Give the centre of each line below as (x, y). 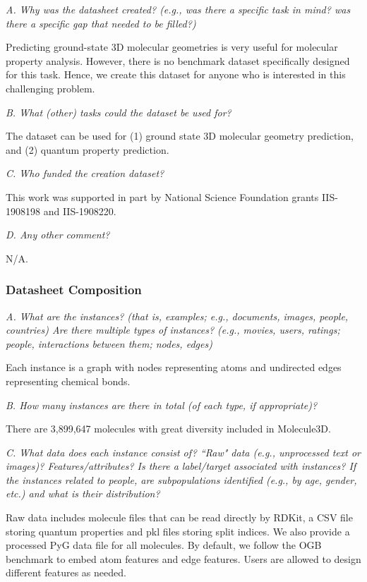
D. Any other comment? (58, 235)
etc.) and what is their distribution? (83, 493)
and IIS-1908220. (80, 211)
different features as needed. (66, 572)
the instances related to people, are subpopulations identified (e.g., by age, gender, (181, 479)
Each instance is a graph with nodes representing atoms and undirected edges (174, 367)
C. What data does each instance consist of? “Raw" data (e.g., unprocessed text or (183, 452)
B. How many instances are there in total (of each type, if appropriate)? (162, 405)
